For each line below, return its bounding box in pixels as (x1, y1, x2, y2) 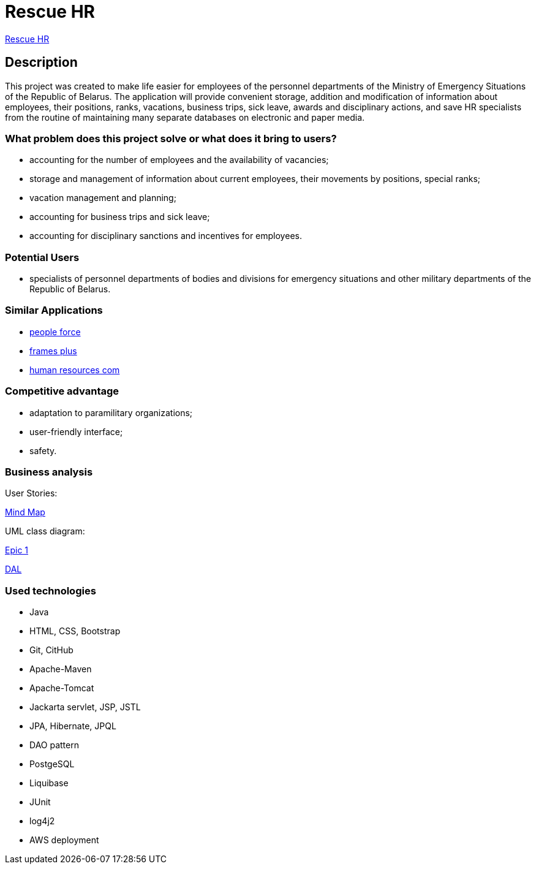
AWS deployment (29, 835, 99, 846)
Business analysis (5, 465, 93, 478)
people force (29, 326, 81, 337)
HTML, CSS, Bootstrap (29, 626, 121, 637)
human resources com (29, 364, 120, 375)
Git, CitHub (29, 645, 74, 656)
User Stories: (5, 488, 58, 499)
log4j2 (29, 816, 55, 827)
